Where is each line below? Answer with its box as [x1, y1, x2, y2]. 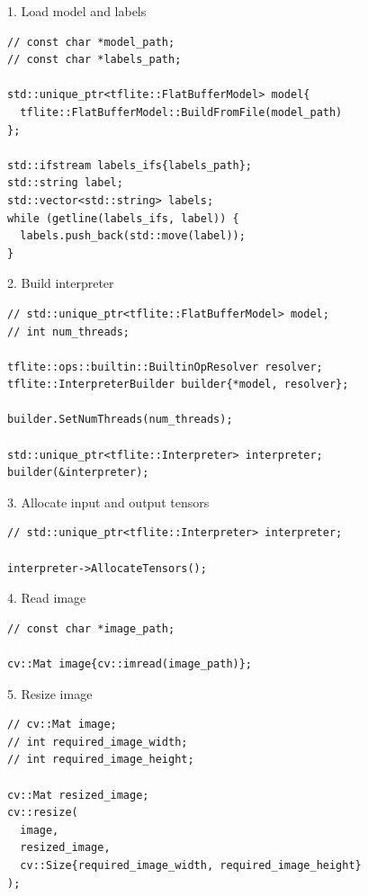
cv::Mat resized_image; [7, 788, 149, 802]
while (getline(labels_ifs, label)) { [7, 211, 239, 225]
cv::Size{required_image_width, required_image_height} [20, 858, 362, 872]
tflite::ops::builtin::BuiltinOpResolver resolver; [7, 360, 323, 373]
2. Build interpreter [7, 273, 114, 292]
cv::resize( [7, 806, 78, 820]
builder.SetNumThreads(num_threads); [7, 413, 233, 426]
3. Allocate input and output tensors [7, 492, 210, 511]
